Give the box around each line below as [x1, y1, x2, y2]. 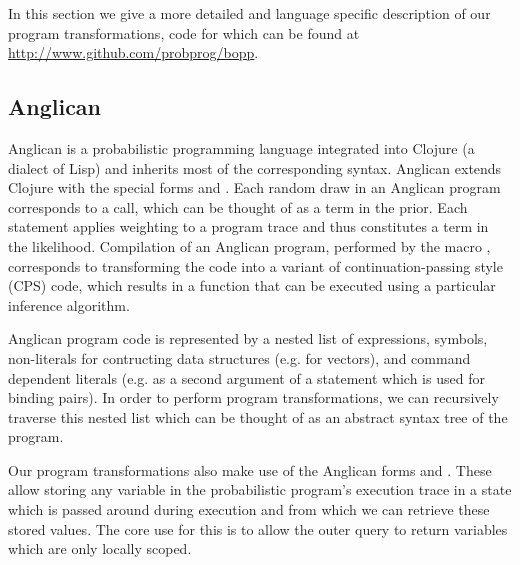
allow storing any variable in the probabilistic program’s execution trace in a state [8, 479, 512, 500]
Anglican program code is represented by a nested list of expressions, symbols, [8, 328, 488, 349]
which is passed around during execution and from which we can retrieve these [8, 499, 490, 520]
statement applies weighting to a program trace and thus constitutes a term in [8, 216, 489, 237]
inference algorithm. [8, 294, 130, 315]
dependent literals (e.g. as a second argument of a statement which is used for [8, 367, 485, 388]
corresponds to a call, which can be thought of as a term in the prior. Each [8, 196, 468, 217]
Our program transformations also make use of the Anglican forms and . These [8, 459, 492, 480]
